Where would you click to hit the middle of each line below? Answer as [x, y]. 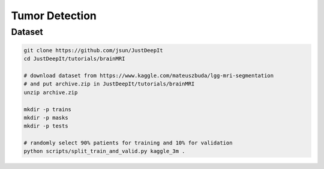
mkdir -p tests [46, 126]
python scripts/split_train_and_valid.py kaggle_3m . [104, 151]
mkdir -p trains [48, 109]
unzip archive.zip [51, 92]
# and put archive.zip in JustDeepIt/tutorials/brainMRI [109, 84]
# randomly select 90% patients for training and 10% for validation [128, 143]
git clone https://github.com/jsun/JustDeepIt [93, 50]
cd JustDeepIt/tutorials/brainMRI [74, 59]
